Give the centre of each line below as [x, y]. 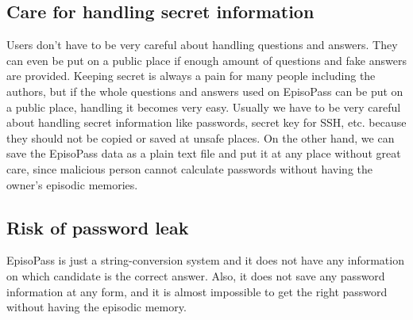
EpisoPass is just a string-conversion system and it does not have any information [205, 260]
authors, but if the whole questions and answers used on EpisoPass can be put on [205, 91]
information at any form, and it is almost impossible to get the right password [197, 291]
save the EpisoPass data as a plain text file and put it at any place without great [204, 153]
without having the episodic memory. [96, 307]
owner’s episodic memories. [72, 184]
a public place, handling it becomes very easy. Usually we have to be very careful [204, 107]
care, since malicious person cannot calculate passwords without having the [190, 168]
